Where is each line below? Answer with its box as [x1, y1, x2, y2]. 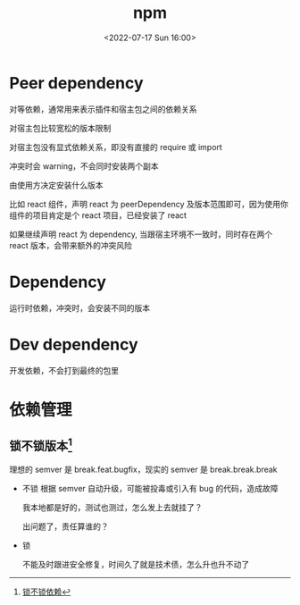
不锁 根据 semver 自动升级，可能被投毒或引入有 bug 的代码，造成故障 [21, 483, 279, 493]
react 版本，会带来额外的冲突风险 [9, 239, 132, 250]
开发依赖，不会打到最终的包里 [9, 365, 119, 375]
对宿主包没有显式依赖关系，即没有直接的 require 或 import [9, 141, 223, 152]
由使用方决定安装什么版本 [9, 180, 104, 190]
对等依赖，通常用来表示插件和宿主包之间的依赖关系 [9, 104, 197, 114]
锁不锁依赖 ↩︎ [21, 586, 71, 597]
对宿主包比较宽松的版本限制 [9, 122, 112, 133]
